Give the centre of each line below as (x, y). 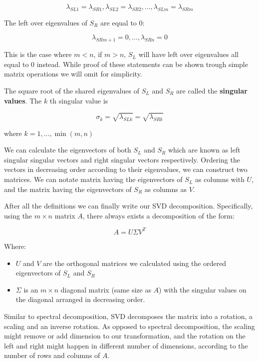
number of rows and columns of (52, 355)
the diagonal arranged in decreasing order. (80, 299)
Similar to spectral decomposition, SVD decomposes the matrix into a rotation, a (129, 316)
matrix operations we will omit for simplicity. (73, 74)
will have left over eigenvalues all (188, 54)
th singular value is (79, 100)
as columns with (220, 179)
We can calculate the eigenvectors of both (68, 150)
